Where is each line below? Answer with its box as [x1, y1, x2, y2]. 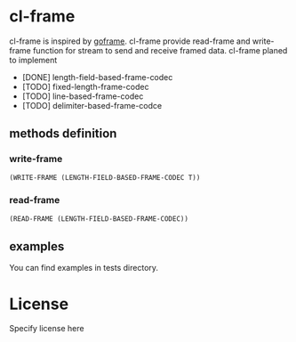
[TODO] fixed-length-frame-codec [21, 81, 149, 92]
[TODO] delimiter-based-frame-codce [21, 100, 163, 110]
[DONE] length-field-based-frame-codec [21, 71, 173, 82]
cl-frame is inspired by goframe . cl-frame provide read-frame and [9, 36, 251, 46]
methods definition [9, 126, 117, 142]
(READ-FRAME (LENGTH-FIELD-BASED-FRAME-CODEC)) [9, 214, 189, 224]
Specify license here [9, 323, 84, 334]
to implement [9, 54, 58, 65]
